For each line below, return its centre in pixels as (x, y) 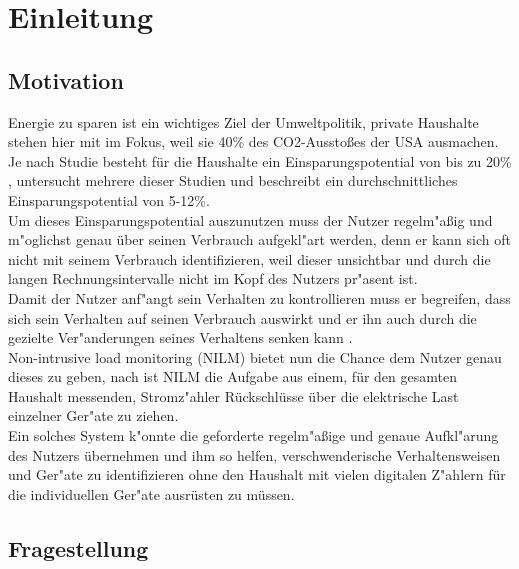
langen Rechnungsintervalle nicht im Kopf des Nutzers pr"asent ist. (213, 278)
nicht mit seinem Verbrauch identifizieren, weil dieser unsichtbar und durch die (249, 258)
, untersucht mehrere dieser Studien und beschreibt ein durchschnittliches (233, 180)
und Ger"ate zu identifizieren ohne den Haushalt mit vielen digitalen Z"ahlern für (257, 474)
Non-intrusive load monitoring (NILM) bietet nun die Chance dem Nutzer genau (255, 356)
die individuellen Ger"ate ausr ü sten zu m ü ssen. (151, 493)
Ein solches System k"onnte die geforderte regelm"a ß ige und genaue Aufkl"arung (253, 435)
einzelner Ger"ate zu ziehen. (93, 415)
